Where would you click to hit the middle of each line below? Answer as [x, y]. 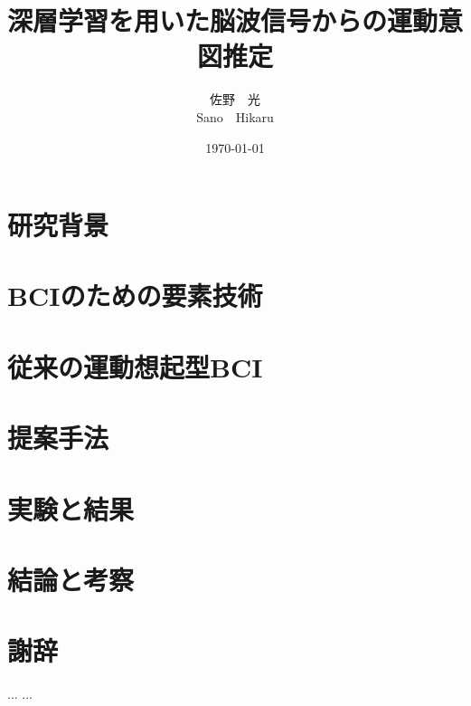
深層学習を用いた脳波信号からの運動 [223, 20]
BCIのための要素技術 [135, 296]
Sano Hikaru [235, 116]
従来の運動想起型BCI [135, 366]
